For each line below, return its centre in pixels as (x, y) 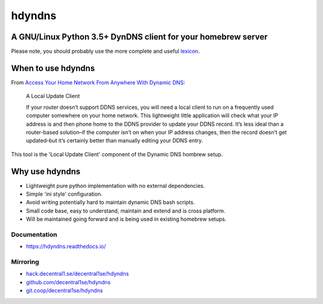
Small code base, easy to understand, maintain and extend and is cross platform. (126, 211)
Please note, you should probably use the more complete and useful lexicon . (106, 51)
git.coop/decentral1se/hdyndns (64, 291)
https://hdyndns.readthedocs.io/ (66, 247)
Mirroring (25, 262)
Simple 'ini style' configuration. (64, 194)
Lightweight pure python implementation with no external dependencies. (115, 186)
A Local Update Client (53, 96)
